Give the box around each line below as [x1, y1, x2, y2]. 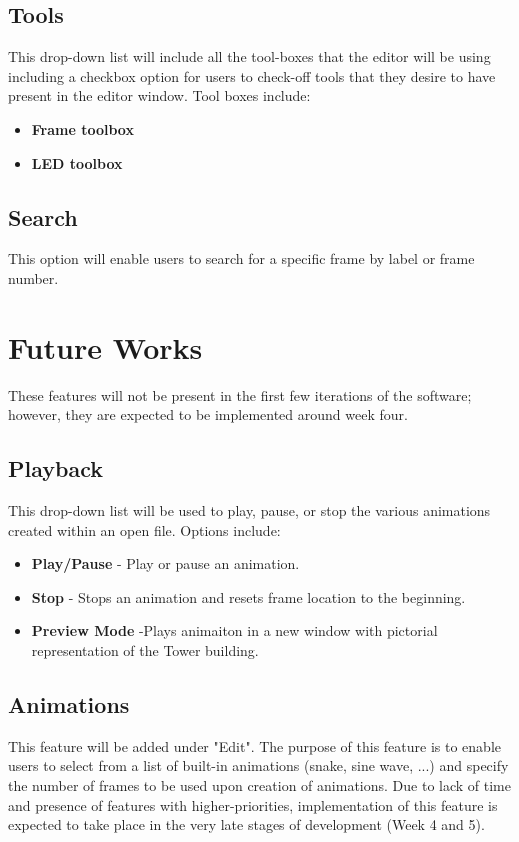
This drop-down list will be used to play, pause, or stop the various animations [8, 500, 491, 521]
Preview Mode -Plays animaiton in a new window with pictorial [31, 620, 438, 641]
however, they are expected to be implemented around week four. [8, 404, 408, 425]
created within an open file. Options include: [8, 519, 281, 540]
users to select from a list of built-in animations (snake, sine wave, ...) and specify [8, 755, 509, 776]
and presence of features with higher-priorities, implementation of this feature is [8, 794, 498, 815]
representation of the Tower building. [31, 640, 259, 661]
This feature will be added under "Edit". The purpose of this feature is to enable [8, 735, 501, 756]
